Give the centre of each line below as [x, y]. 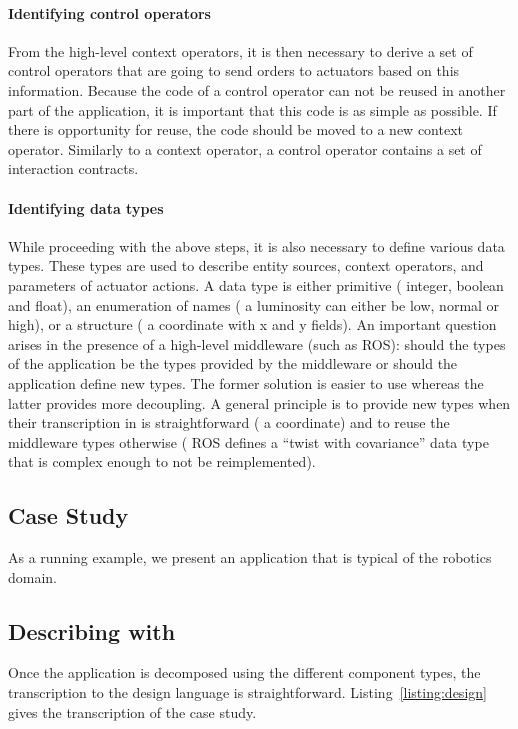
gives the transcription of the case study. [132, 711]
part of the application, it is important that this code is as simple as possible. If [252, 109]
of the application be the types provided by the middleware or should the [233, 363]
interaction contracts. [73, 168]
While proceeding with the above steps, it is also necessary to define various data [256, 245]
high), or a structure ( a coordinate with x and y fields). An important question [252, 324]
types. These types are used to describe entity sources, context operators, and [246, 265]
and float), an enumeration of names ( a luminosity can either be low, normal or [254, 304]
